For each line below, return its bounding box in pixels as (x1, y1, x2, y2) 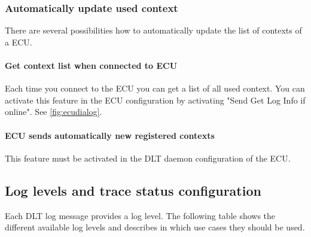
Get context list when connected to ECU (5, 59, 178, 71)
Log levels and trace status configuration (5, 181, 261, 199)
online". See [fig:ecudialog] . (5, 105, 102, 118)
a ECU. (5, 35, 32, 48)
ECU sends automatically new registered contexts (5, 129, 215, 141)
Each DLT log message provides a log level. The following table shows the (5, 209, 276, 221)
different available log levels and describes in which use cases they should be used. (5, 221, 305, 233)
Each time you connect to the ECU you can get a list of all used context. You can (5, 82, 305, 95)
